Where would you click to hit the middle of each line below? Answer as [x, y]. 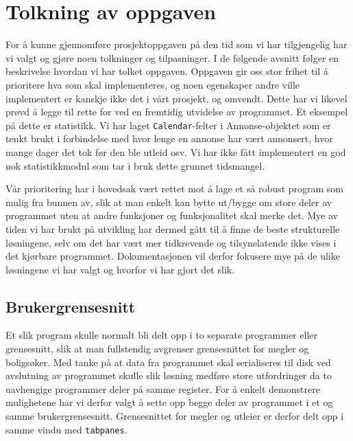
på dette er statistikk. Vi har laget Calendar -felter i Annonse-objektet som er [168, 125]
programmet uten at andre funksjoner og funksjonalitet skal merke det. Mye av [172, 215]
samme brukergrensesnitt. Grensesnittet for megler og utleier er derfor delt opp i [175, 416]
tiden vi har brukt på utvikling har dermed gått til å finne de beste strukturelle [173, 228]
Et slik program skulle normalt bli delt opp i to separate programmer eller [161, 335]
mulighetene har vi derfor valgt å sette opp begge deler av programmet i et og [169, 402]
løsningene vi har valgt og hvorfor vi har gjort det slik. [120, 269]
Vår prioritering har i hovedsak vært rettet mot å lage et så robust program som [175, 189]
